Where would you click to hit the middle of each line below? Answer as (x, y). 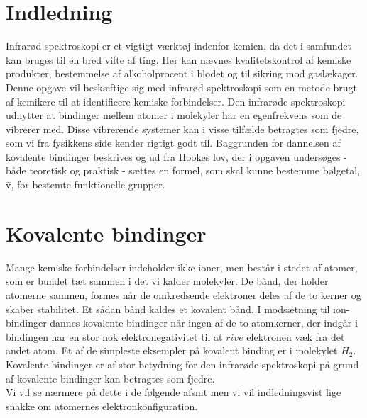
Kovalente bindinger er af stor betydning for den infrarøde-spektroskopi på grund (182, 364)
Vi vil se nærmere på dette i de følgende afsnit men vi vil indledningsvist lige (174, 392)
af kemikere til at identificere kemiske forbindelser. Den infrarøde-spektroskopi (176, 101)
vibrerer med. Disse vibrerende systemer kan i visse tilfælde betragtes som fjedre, (182, 129)
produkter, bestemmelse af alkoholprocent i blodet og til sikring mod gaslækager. (182, 73)
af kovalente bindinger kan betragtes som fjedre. (110, 378)
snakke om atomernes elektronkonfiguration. (102, 406)
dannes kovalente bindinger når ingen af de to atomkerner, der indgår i (204, 323)
